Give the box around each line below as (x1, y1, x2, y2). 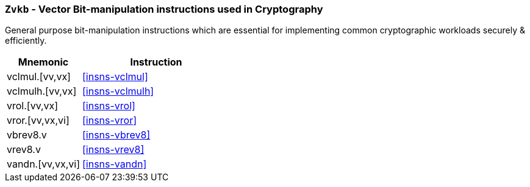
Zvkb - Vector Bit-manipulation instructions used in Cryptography (5, 3, 323, 15)
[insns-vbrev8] (82, 129, 151, 141)
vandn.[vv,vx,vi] (7, 158, 80, 171)
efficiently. (5, 35, 47, 46)
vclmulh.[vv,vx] (7, 85, 77, 98)
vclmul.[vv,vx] (7, 70, 71, 83)
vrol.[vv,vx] (7, 100, 59, 112)
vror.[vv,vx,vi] (7, 114, 70, 127)
